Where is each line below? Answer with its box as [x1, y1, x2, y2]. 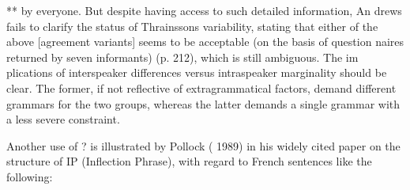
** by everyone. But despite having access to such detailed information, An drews [6, 2, 402, 18]
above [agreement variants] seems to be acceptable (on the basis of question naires [6, 33, 404, 50]
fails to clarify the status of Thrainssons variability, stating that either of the [6, 17, 378, 34]
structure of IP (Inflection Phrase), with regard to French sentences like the [6, 153, 372, 169]
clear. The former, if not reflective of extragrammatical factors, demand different [6, 79, 397, 96]
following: [6, 168, 53, 184]
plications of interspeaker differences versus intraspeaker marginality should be [6, 64, 387, 81]
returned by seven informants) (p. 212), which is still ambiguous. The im [6, 48, 359, 65]
